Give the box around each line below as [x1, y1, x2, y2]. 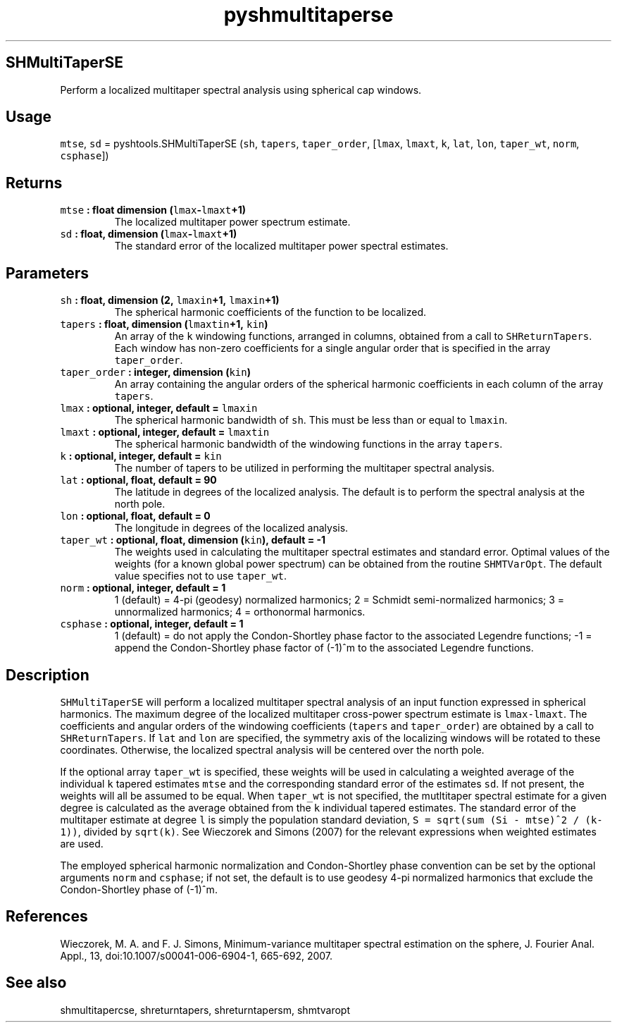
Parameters [6, 264, 89, 282]
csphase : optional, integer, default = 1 [60, 618, 244, 630]
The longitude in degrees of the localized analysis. [114, 522, 349, 534]
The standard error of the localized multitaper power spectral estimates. [114, 240, 449, 252]
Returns [6, 173, 63, 192]
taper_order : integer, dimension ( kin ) [60, 366, 251, 379]
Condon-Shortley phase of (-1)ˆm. [60, 883, 218, 895]
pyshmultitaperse [223, 3, 394, 27]
